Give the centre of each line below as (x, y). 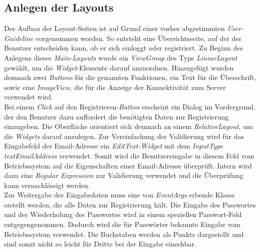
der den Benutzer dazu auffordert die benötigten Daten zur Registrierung (116, 116)
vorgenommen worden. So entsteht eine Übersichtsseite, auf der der (139, 38)
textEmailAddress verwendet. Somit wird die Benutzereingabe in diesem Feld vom (129, 155)
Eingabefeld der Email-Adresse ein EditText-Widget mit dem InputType (114, 146)
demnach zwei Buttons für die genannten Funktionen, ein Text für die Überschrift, (130, 77)
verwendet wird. (29, 97)
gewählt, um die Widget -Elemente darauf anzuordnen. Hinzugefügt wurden (119, 67)
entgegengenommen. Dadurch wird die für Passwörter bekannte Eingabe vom (122, 224)
